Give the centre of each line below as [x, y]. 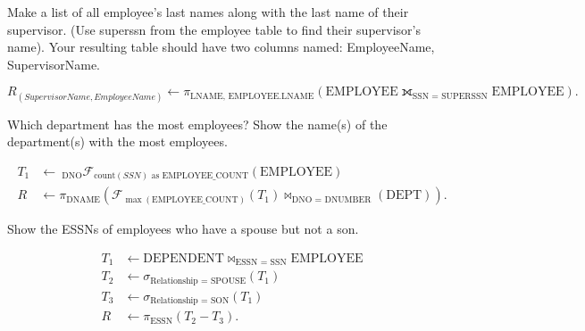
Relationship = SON [190, 301]
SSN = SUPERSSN [450, 96]
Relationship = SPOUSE [198, 281]
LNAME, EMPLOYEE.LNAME [252, 96]
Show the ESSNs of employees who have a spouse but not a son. [183, 229]
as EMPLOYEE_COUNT [200, 176]
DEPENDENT [184, 258]
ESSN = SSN [261, 263]
